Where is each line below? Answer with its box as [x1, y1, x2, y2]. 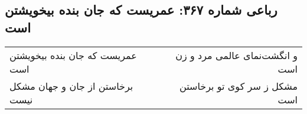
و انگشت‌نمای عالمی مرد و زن [175, 48, 298, 62]
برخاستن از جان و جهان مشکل [9, 79, 133, 93]
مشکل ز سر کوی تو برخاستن [179, 79, 298, 93]
